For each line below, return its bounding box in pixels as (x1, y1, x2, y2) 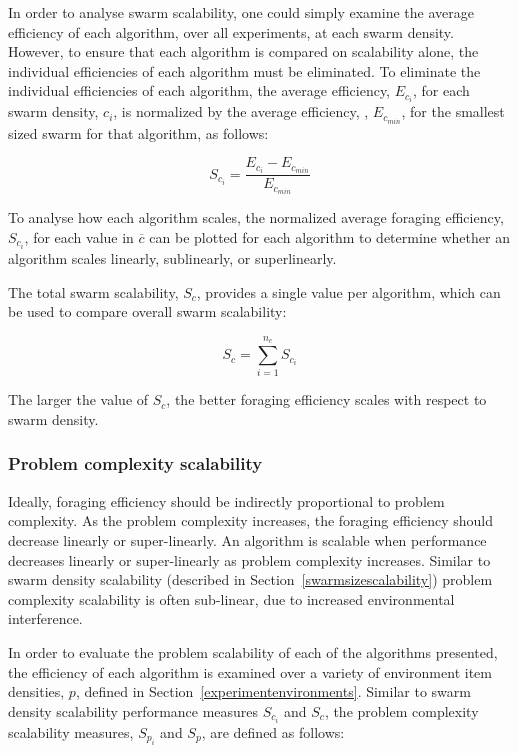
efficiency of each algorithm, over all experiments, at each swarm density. (8, 21, 454, 42)
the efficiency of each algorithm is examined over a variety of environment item (8, 661, 492, 682)
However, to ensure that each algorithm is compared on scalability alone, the (8, 41, 479, 62)
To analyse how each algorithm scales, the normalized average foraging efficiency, (8, 207, 504, 228)
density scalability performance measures (8, 700, 259, 721)
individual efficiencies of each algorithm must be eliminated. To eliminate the (8, 60, 481, 81)
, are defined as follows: (201, 721, 345, 742)
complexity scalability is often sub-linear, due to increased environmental (8, 588, 455, 609)
